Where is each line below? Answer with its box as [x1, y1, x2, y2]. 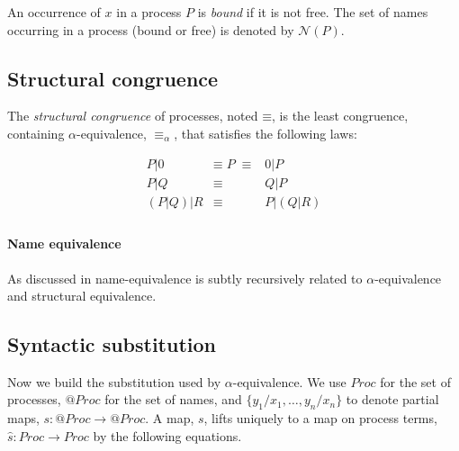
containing [7, 123, 65, 142]
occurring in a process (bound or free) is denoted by [7, 20, 294, 39]
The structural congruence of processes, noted [7, 106, 258, 125]
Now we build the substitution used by [7, 372, 221, 391]
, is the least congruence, [272, 106, 409, 125]
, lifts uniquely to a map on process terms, [203, 409, 437, 428]
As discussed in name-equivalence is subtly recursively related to [7, 268, 363, 287]
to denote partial [346, 390, 439, 409]
